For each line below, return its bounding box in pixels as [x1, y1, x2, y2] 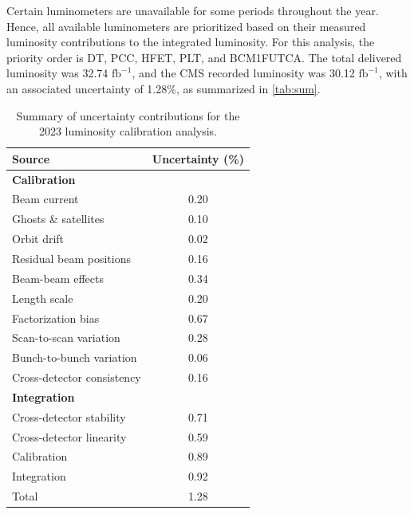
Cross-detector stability [12, 408, 126, 425]
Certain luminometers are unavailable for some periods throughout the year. [6, 2, 379, 18]
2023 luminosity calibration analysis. [38, 123, 218, 139]
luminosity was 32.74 [6, 65, 108, 81]
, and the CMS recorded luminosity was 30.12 [132, 65, 355, 81]
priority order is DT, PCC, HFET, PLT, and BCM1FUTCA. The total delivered [6, 49, 402, 65]
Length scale [12, 289, 73, 306]
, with [378, 65, 408, 81]
